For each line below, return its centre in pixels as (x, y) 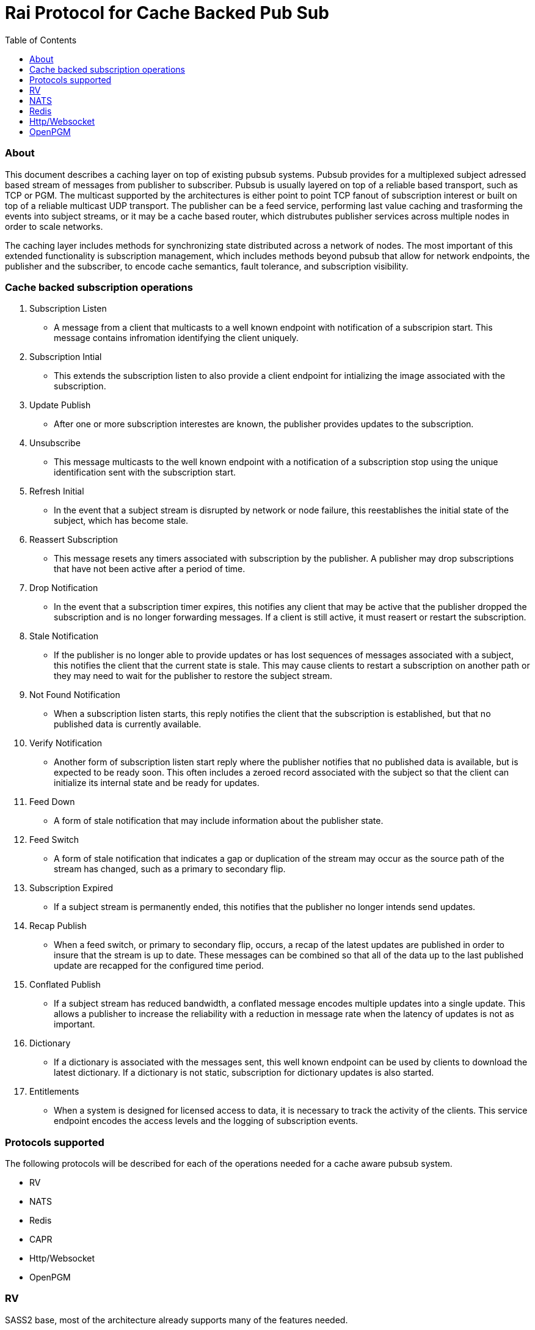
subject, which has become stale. (121, 521)
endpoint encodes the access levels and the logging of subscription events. (206, 1121)
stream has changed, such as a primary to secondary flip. (170, 869)
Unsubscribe (55, 443)
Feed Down (52, 802)
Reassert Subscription (74, 540)
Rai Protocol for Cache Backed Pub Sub (167, 13)
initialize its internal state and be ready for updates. (157, 783)
